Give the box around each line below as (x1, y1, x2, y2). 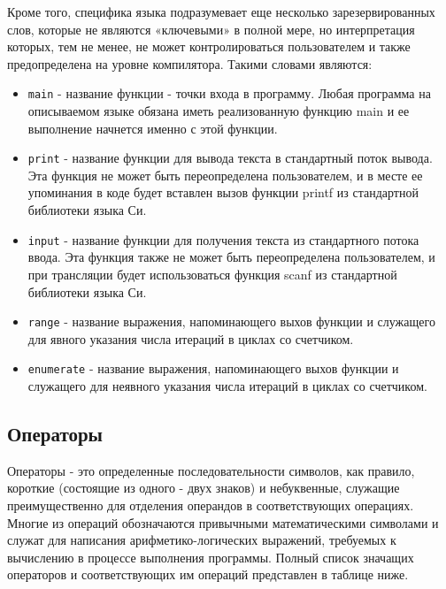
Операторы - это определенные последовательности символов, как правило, (7, 461, 415, 479)
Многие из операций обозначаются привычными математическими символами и (7, 513, 439, 532)
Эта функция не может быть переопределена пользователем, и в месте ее (27, 165, 423, 184)
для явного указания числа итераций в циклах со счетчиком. (27, 329, 354, 348)
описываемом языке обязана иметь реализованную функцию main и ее (27, 102, 410, 120)
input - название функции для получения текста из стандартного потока (27, 230, 419, 249)
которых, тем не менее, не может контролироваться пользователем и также (7, 37, 411, 56)
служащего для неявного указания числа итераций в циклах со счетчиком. (27, 377, 427, 394)
